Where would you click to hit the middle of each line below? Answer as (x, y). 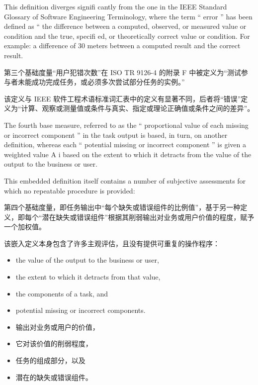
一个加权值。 (25, 227)
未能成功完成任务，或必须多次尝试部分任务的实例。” (101, 82)
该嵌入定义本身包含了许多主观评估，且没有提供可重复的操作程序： (112, 243)
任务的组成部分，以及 (50, 360)
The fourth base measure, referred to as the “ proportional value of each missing (126, 125)
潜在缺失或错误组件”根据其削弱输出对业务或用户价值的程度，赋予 (148, 217)
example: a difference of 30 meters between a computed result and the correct (122, 46)
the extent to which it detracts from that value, (88, 277)
